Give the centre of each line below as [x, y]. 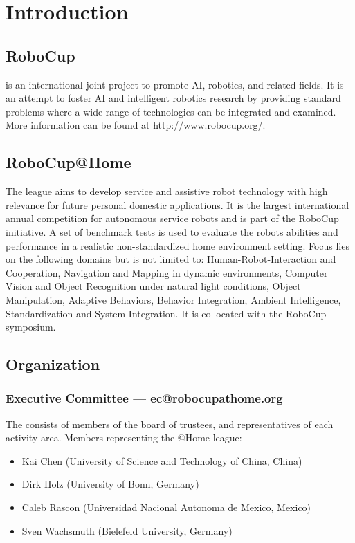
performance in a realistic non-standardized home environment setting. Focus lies [177, 245]
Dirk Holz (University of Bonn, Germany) [110, 484]
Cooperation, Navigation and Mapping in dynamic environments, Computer [167, 272]
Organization [53, 364]
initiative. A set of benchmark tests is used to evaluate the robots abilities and [172, 231]
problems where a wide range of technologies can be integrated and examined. [171, 111]
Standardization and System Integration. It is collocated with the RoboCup [166, 313]
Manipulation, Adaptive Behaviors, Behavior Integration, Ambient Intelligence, [173, 299]
